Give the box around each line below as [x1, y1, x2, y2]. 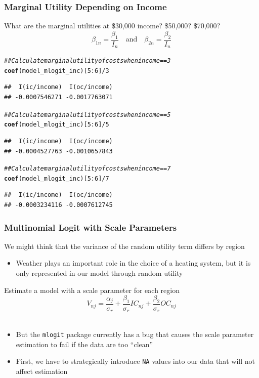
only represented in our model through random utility [16, 268, 183, 278]
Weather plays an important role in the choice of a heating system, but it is [16, 258, 251, 268]
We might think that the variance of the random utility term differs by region [4, 240, 245, 251]
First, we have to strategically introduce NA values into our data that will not [16, 356, 255, 366]
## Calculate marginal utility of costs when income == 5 [4, 111, 171, 118]
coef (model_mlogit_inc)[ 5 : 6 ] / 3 [4, 67, 109, 74]
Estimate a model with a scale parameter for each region [4, 284, 180, 295]
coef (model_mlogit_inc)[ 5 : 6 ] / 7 [4, 175, 109, 182]
